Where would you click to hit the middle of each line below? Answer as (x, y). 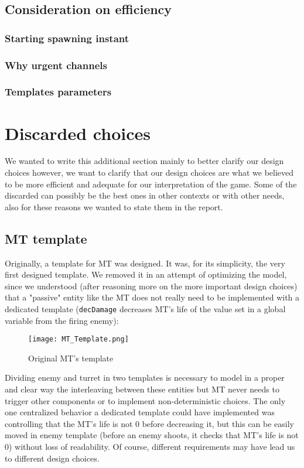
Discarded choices (78, 133)
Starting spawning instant (67, 38)
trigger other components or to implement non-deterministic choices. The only (145, 400)
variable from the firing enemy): (62, 320)
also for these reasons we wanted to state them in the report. (114, 206)
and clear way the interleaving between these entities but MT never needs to (142, 389)
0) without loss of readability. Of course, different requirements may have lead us (150, 447)
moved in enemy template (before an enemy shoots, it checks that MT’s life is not (152, 435)
